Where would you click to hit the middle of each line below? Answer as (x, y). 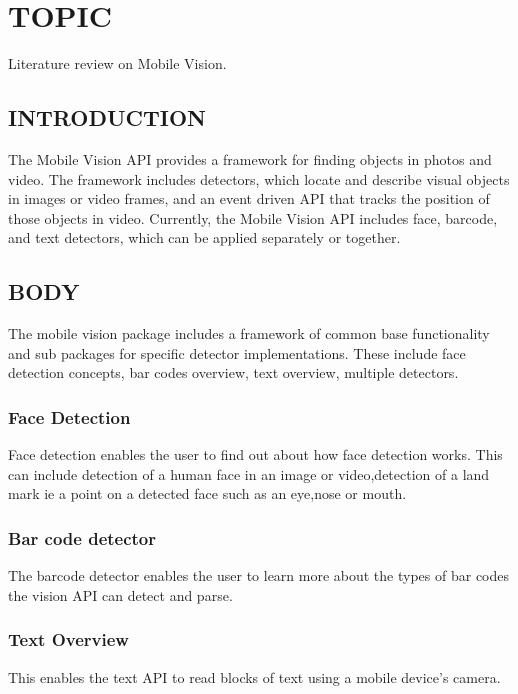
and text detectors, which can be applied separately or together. (204, 237)
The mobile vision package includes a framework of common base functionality (249, 333)
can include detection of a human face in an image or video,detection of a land (249, 473)
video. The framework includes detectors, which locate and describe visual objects (259, 178)
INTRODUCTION (107, 117)
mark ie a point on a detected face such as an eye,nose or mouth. (207, 493)
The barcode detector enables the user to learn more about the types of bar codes (259, 575)
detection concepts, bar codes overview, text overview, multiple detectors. (233, 372)
